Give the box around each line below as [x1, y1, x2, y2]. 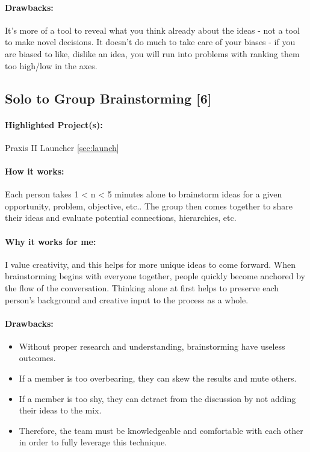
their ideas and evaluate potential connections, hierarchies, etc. [5, 211, 237, 224]
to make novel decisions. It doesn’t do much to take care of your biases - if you [5, 36, 296, 48]
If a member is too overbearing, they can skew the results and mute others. [19, 372, 297, 385]
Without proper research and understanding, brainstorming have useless [19, 339, 285, 352]
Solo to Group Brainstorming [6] [5, 88, 212, 107]
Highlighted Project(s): [5, 118, 103, 131]
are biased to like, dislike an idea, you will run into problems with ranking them [5, 47, 300, 60]
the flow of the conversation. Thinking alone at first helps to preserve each [5, 281, 279, 294]
